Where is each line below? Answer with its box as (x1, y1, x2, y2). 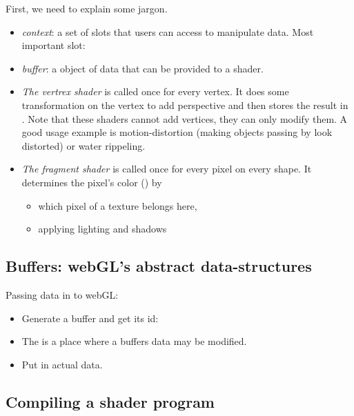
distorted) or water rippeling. (21, 138, 146, 152)
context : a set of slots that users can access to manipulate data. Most (21, 24, 314, 39)
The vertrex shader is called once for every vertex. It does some (21, 84, 289, 99)
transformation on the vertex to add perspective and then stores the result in (21, 97, 348, 112)
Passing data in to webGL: (6, 287, 119, 301)
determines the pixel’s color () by (21, 175, 162, 189)
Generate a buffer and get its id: (21, 310, 159, 325)
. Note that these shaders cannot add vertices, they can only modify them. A (21, 111, 348, 126)
